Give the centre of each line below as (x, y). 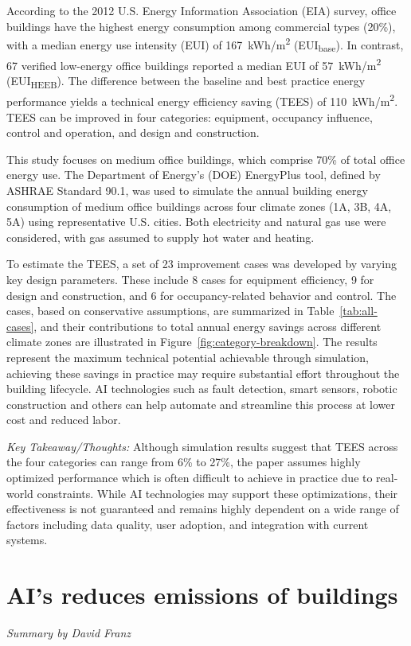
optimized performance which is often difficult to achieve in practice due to (190, 478)
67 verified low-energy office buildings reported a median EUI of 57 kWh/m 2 (194, 64)
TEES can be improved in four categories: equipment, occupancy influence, (190, 117)
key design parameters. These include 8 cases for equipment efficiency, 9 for (190, 279)
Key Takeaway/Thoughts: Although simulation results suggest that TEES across (202, 446)
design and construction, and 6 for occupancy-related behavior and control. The (202, 295)
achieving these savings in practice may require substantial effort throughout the (203, 373)
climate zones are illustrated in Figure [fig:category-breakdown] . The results (192, 342)
